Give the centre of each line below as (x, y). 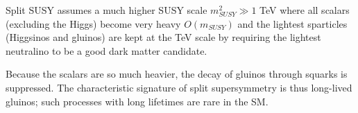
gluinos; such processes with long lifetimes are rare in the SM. (137, 101)
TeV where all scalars (305, 10)
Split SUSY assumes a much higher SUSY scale (106, 10)
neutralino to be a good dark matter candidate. (106, 50)
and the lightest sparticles (292, 23)
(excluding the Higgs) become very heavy (93, 23)
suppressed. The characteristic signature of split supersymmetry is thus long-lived (179, 87)
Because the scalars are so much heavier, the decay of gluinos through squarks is (177, 74)
